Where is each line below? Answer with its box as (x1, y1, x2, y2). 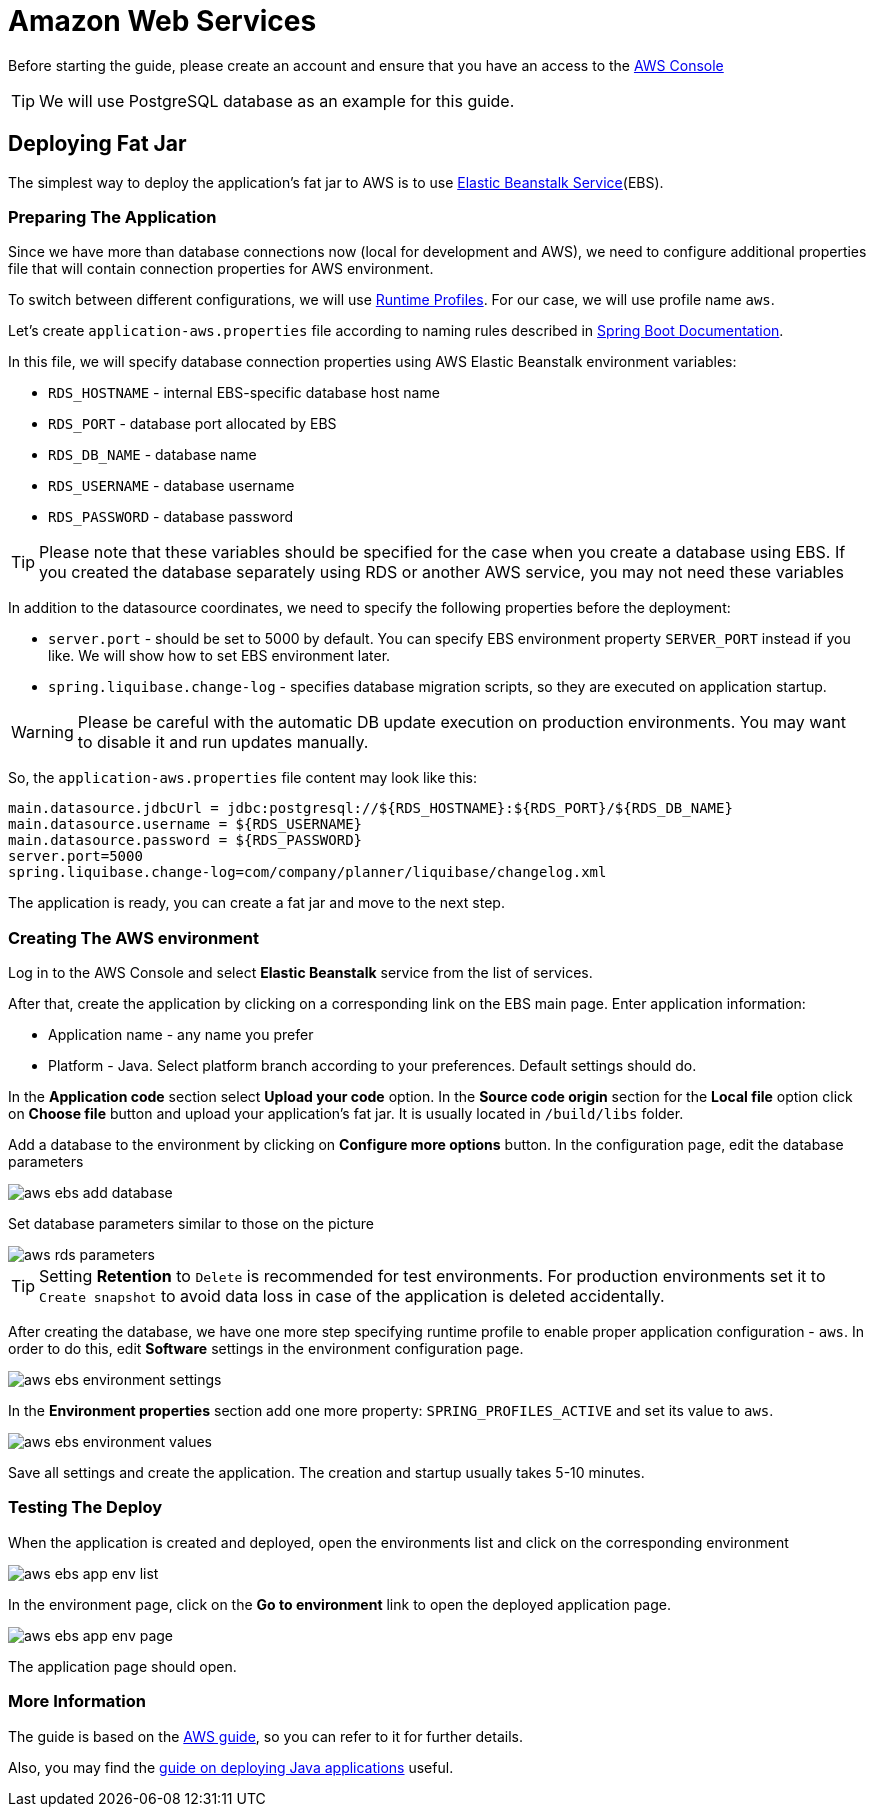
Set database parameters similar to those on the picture (8, 1215, 374, 1233)
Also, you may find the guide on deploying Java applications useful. (8, 1758, 454, 1776)
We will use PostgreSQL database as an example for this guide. (39, 90, 515, 111)
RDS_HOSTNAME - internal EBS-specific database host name (48, 384, 440, 402)
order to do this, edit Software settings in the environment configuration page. (8, 1340, 524, 1358)
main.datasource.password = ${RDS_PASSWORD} (8, 832, 363, 849)
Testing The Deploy (8, 1497, 162, 1518)
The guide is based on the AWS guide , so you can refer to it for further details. (8, 1727, 523, 1745)
